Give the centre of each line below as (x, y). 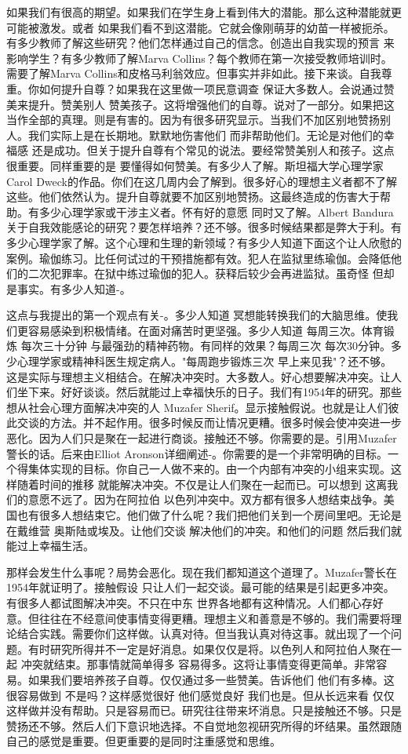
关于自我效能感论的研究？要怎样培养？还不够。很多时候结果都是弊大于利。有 (204, 227)
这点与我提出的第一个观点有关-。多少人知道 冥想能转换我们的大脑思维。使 (197, 315)
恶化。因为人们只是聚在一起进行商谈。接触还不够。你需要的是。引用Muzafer (202, 438)
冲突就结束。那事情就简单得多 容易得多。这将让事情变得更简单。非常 (199, 664)
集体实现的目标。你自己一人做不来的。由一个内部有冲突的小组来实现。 (209, 469)
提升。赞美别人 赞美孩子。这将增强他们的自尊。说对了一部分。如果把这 (211, 104)
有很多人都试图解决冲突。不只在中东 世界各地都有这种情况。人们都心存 (189, 602)
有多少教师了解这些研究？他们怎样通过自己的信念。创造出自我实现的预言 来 (200, 43)
